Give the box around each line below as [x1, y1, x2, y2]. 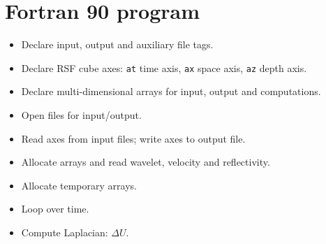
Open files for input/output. [21, 107, 142, 122]
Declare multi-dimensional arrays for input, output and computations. [21, 84, 321, 99]
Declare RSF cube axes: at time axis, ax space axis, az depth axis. [21, 60, 307, 75]
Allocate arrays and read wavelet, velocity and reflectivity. [21, 155, 270, 169]
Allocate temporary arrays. [21, 178, 137, 192]
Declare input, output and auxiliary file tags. [21, 37, 214, 52]
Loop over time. [21, 201, 89, 216]
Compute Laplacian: [21, 224, 108, 239]
